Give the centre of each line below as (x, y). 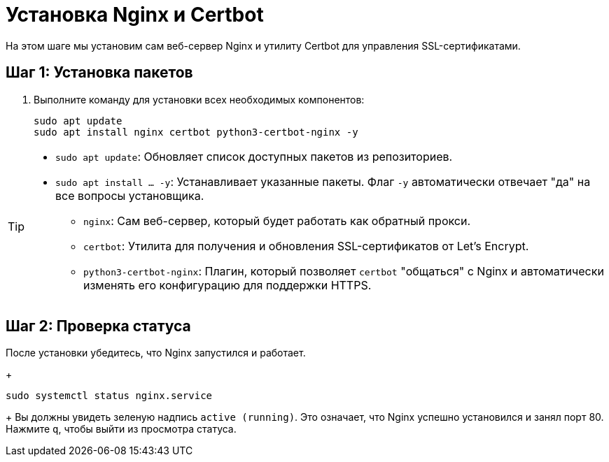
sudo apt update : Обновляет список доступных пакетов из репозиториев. (254, 156)
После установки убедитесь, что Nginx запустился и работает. (156, 353)
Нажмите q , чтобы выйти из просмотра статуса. (121, 429)
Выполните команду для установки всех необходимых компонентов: (199, 99)
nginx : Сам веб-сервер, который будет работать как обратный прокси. (277, 221)
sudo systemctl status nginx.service (109, 396)
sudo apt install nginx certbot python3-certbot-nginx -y (196, 132)
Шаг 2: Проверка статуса (98, 326)
